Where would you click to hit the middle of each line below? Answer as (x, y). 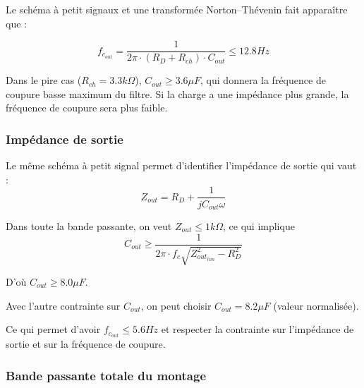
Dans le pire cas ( (44, 80)
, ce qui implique (259, 225)
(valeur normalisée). (316, 305)
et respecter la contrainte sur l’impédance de (257, 329)
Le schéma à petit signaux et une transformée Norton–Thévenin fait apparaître (177, 9)
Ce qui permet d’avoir (53, 329)
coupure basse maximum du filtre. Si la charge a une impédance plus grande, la (177, 93)
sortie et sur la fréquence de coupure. (86, 344)
